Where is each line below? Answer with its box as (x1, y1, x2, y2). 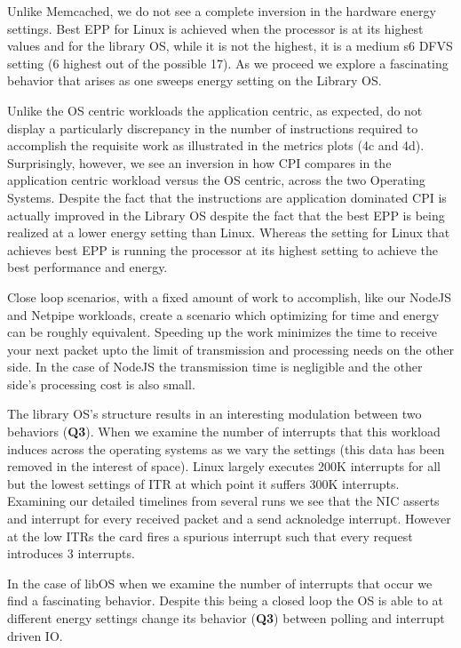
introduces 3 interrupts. (7, 544, 135, 563)
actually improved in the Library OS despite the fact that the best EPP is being (7, 205, 445, 224)
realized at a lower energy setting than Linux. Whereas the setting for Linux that (7, 223, 450, 242)
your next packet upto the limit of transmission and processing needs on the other (7, 340, 455, 358)
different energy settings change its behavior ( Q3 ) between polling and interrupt (7, 609, 445, 627)
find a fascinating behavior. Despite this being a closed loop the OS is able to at (7, 591, 444, 610)
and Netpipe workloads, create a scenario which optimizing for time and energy (7, 305, 440, 324)
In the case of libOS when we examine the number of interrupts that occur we (7, 573, 433, 592)
